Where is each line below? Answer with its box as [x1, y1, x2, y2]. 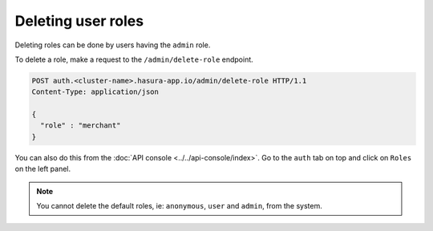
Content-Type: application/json [31, 87, 160, 96]
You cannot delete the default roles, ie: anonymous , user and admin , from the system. [36, 201, 322, 211]
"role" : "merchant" [40, 121, 121, 130]
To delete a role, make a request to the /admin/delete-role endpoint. [14, 55, 254, 64]
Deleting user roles [14, 12, 144, 30]
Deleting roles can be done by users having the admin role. [14, 40, 211, 50]
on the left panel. [14, 164, 71, 174]
